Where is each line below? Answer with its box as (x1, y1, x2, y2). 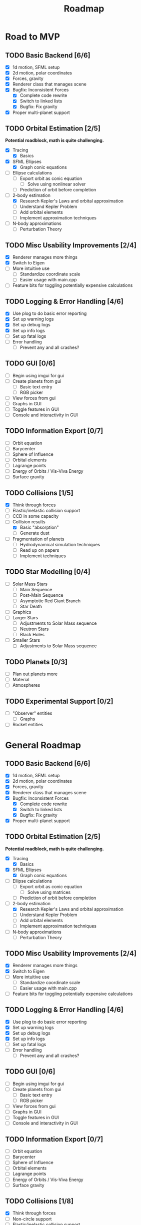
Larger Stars (12, 614, 38, 620)
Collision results (12, 519, 46, 525)
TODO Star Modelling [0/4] (5, 568, 91, 576)
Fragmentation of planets (12, 536, 64, 542)
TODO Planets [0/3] (5, 658, 67, 666)
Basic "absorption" (19, 524, 59, 530)
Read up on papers (19, 547, 59, 553)
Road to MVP (5, 31, 60, 42)
